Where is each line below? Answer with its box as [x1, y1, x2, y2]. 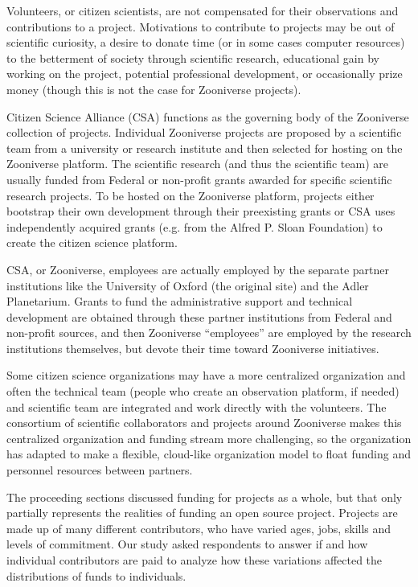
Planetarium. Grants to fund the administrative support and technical [6, 293, 353, 310]
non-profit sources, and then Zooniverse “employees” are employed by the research [6, 324, 412, 341]
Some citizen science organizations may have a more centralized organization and [6, 367, 406, 384]
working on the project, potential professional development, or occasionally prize [6, 65, 403, 82]
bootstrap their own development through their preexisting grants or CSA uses [6, 203, 395, 220]
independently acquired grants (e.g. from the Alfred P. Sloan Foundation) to [6, 218, 383, 235]
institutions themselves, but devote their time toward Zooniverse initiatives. [6, 339, 379, 356]
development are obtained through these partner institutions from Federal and [6, 308, 392, 325]
